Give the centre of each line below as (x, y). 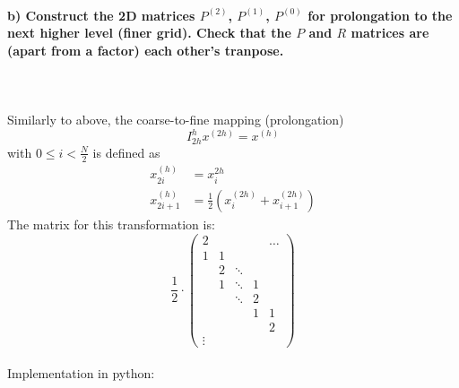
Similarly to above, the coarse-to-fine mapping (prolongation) (176, 120)
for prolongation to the (380, 15)
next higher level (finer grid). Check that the (149, 33)
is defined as (126, 152)
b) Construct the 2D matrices (101, 15)
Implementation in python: (81, 373)
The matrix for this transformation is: (111, 224)
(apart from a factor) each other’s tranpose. (146, 50)
